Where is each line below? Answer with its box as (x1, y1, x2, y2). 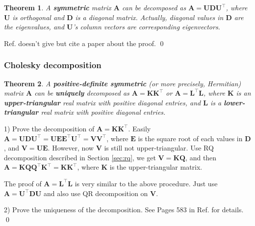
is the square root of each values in (138, 133, 243, 143)
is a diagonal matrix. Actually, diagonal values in (75, 12, 224, 22)
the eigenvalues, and (4, 22, 65, 32)
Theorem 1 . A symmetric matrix (4, 2, 111, 12)
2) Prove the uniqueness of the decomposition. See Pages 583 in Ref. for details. (4, 204, 244, 215)
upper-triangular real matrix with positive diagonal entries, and (4, 97, 201, 107)
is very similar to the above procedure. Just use (75, 178, 218, 188)
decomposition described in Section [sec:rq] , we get (4, 152, 156, 162)
